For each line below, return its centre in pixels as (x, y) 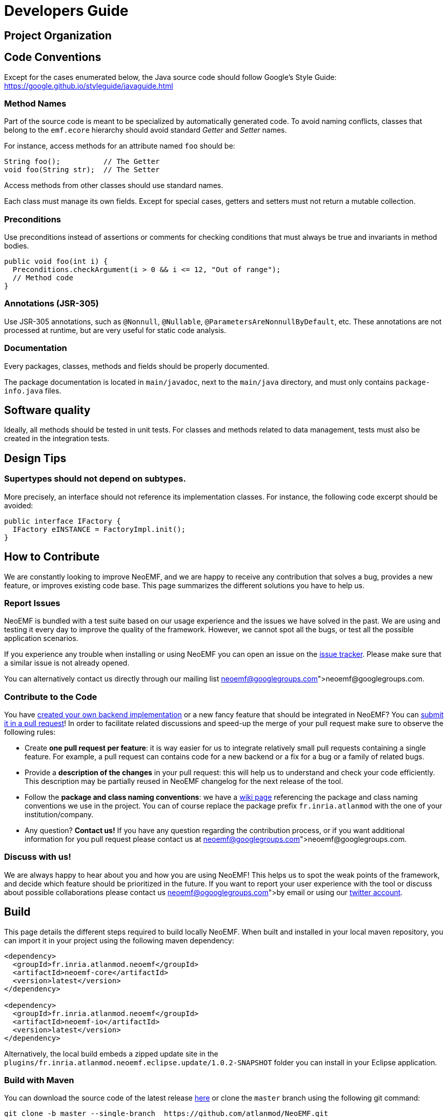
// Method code (43, 278)
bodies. (17, 246)
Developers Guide (66, 11)
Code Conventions (53, 57)
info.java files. (33, 390)
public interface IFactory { (63, 521)
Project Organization (58, 35)
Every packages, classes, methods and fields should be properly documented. (137, 366)
